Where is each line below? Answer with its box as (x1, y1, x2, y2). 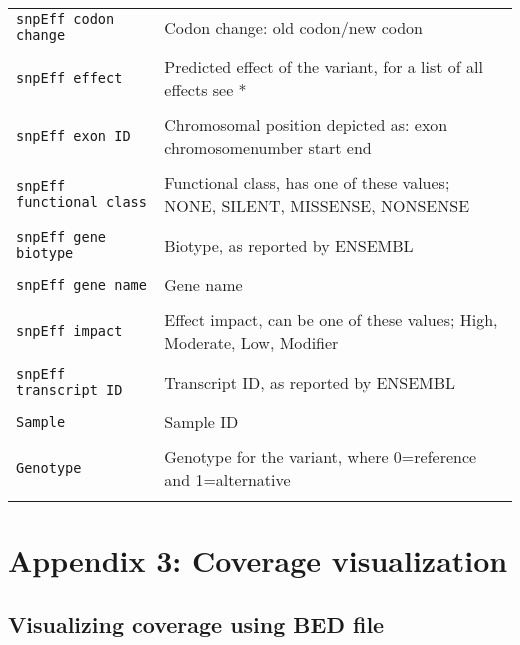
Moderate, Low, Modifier (164, 331, 339, 354)
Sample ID (164, 410, 239, 433)
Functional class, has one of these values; (164, 171, 450, 194)
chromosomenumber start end (164, 136, 372, 159)
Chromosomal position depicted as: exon (164, 113, 448, 136)
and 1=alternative (164, 468, 291, 491)
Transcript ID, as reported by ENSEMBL (164, 370, 456, 394)
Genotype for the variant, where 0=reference (164, 445, 477, 468)
